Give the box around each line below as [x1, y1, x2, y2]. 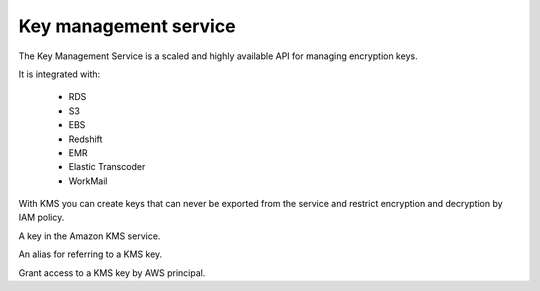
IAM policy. [18, 211, 65, 224]
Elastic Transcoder [68, 161, 146, 173]
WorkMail [68, 175, 108, 187]
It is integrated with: [18, 68, 101, 80]
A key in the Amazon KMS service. [18, 230, 161, 242]
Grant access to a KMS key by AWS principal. [18, 266, 206, 279]
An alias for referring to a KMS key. [18, 248, 163, 260]
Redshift [68, 133, 103, 145]
